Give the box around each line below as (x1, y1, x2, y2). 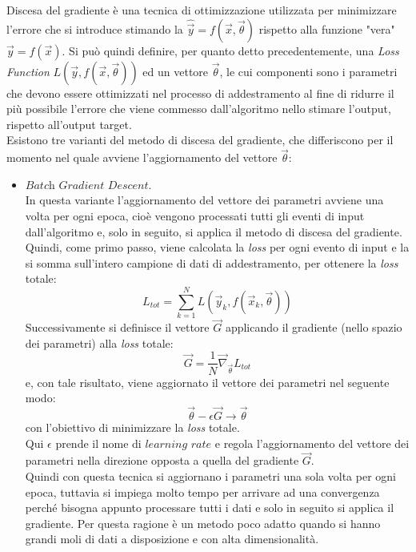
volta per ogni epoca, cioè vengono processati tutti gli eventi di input (25, 207, 365, 224)
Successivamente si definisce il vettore (25, 319, 210, 336)
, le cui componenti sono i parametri (219, 62, 398, 79)
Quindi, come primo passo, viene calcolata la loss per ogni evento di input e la (25, 239, 410, 256)
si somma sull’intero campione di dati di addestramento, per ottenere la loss (25, 254, 398, 271)
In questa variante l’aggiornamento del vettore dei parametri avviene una (25, 191, 384, 208)
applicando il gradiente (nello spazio (225, 319, 402, 336)
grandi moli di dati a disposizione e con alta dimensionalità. (25, 530, 319, 547)
